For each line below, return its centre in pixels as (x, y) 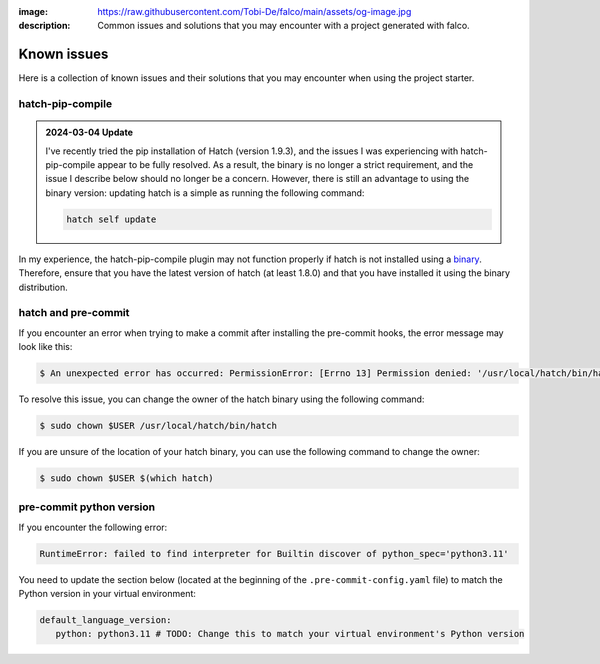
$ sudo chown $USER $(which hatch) (126, 478)
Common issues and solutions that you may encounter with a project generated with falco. (283, 26)
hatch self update (111, 219)
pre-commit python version (86, 507)
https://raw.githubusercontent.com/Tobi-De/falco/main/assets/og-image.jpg (254, 11)
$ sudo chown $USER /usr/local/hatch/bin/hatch (158, 426)
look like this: (45, 347)
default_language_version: (105, 620)
